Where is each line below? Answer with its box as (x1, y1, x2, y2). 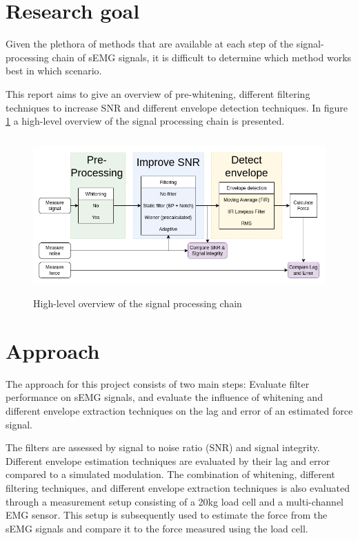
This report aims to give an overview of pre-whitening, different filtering (6, 86, 310, 101)
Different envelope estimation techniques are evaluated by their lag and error (6, 453, 330, 468)
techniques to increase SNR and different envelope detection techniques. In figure (6, 100, 348, 114)
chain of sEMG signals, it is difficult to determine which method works (52, 50, 352, 64)
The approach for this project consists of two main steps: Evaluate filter (6, 376, 310, 391)
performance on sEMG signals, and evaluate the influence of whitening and (6, 390, 323, 404)
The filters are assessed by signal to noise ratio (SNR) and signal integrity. (6, 440, 320, 455)
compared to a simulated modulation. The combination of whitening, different (6, 467, 335, 481)
